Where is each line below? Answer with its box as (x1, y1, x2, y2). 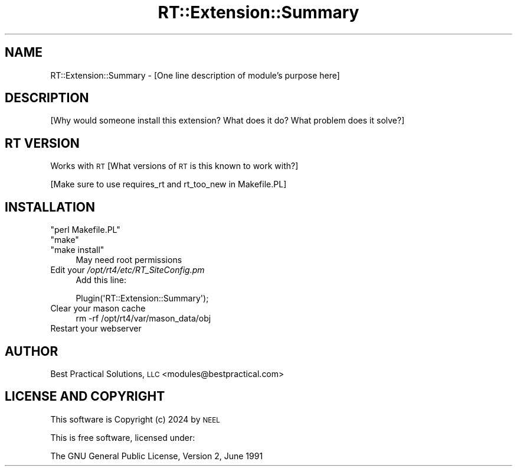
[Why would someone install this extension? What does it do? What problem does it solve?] (50, 115, 405, 126)
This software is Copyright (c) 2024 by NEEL (50, 414, 220, 424)
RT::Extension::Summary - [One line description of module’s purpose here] (50, 70, 340, 80)
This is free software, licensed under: (50, 432, 195, 443)
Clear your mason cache (50, 303, 146, 314)
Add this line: (76, 275, 126, 285)
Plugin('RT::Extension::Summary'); (76, 293, 209, 304)
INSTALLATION (5, 199, 95, 215)
